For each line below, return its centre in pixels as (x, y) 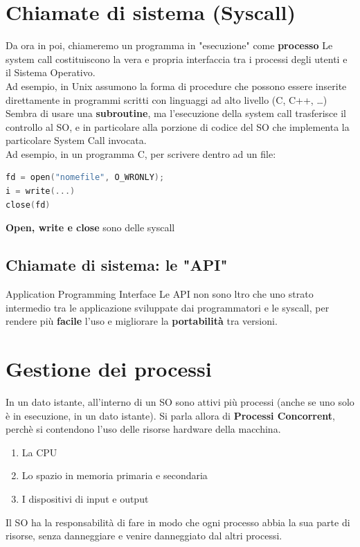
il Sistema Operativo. (51, 72)
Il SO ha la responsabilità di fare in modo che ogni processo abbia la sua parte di (178, 522)
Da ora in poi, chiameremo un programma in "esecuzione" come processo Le (169, 45)
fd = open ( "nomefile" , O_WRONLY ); (85, 178)
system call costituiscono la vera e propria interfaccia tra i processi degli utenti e (177, 59)
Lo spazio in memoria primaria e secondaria (115, 475)
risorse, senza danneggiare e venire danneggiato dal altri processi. (144, 536)
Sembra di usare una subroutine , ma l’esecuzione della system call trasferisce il (176, 113)
